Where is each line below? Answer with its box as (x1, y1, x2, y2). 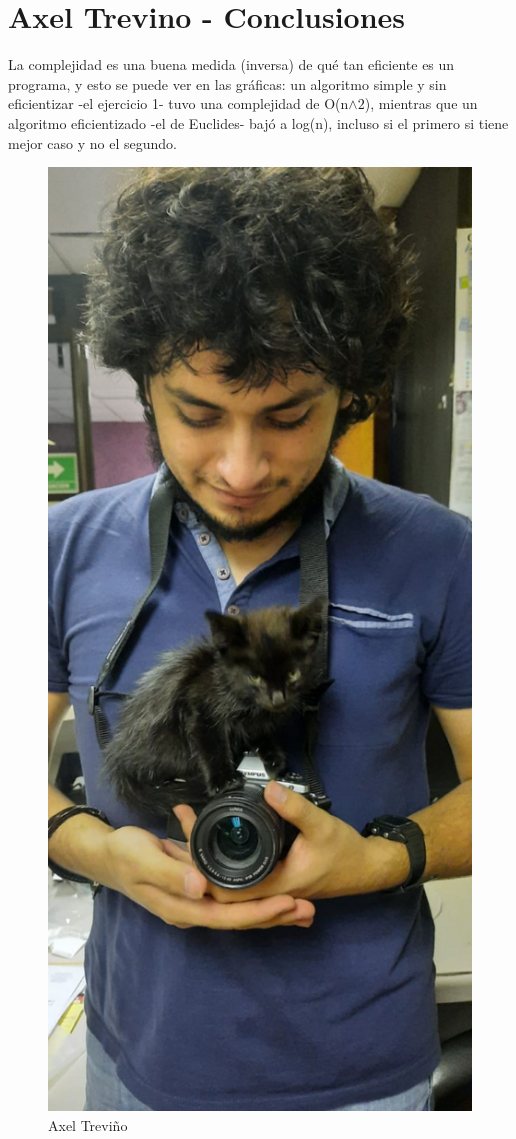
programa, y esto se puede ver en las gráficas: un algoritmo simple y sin (8, 73, 447, 94)
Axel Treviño (48, 1114, 128, 1135)
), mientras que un (364, 93, 478, 114)
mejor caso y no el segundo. (8, 132, 177, 153)
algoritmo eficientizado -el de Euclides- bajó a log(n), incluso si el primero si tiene (8, 112, 509, 133)
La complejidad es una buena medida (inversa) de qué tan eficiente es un (8, 54, 455, 75)
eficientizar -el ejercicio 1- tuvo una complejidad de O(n (8, 93, 349, 114)
